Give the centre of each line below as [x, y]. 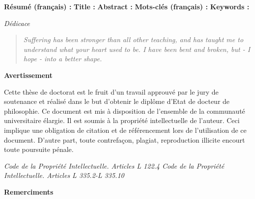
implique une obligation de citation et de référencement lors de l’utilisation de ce [125, 130]
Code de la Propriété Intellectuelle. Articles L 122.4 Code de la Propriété [114, 165]
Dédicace [17, 23]
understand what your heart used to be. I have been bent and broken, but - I [137, 49]
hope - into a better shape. [63, 59]
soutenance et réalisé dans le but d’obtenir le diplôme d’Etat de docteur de [117, 101]
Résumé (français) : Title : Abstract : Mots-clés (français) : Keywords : [127, 6]
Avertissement [28, 75]
